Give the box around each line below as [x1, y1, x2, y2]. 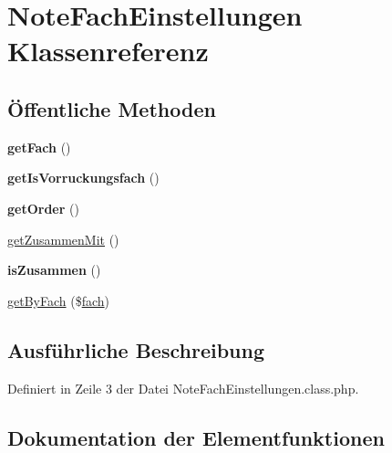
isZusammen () [7, 260, 101, 279]
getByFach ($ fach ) [7, 290, 110, 310]
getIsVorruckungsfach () [7, 168, 160, 187]
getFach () [7, 137, 71, 156]
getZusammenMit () [7, 229, 119, 248]
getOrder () [7, 198, 79, 217]
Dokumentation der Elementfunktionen [7, 423, 385, 451]
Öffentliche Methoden [7, 94, 216, 122]
